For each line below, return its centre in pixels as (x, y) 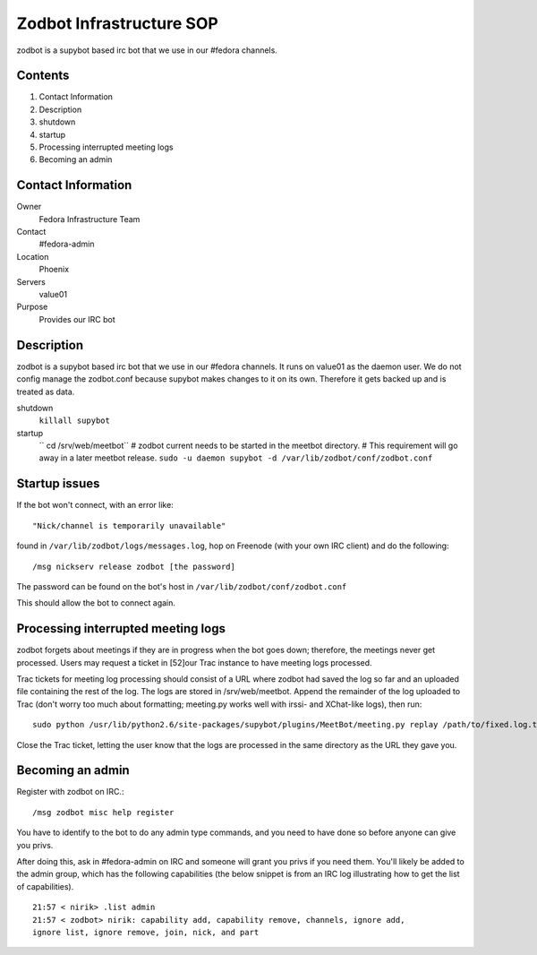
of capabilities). (45, 886)
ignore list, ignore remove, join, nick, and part (146, 932)
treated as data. (46, 391)
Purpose (32, 307)
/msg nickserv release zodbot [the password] (134, 566)
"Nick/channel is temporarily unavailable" (129, 525)
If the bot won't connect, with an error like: (95, 505)
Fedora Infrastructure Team (89, 219)
